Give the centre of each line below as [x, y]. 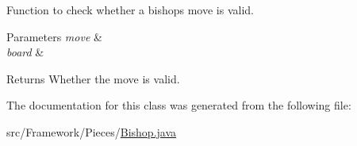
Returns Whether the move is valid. [93, 78]
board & [25, 52]
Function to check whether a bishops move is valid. [130, 10]
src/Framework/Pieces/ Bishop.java [92, 131]
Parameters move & [54, 36]
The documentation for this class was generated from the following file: [179, 105]
